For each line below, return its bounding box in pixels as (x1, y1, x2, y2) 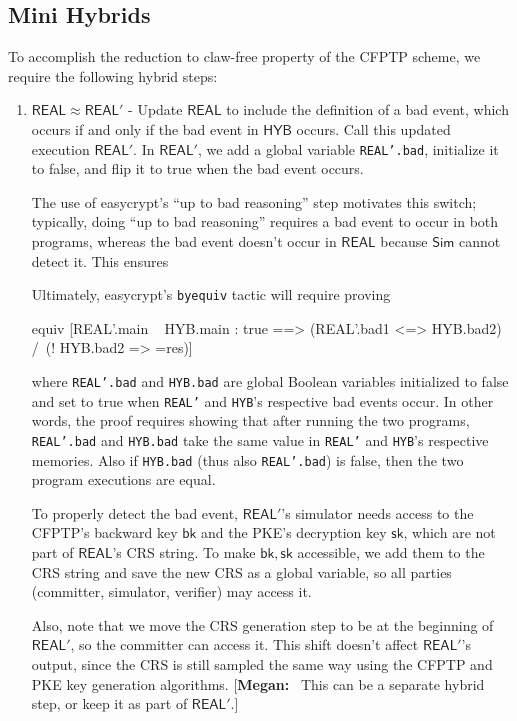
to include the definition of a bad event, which (226, 99, 509, 120)
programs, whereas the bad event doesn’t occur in (31, 231, 337, 252)
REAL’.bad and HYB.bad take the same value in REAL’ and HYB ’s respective (31, 429, 489, 450)
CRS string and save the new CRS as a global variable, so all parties (31, 561, 452, 582)
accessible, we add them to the (297, 542, 485, 563)
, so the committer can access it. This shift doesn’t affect (70, 634, 419, 655)
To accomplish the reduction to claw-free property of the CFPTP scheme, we (8, 46, 481, 67)
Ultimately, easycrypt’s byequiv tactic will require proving (31, 284, 391, 305)
